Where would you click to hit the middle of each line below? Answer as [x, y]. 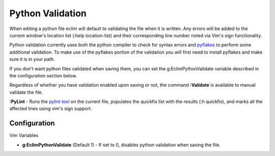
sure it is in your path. [32, 59]
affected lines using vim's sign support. [51, 109]
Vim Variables [24, 136]
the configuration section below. [43, 75]
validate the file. [26, 92]
